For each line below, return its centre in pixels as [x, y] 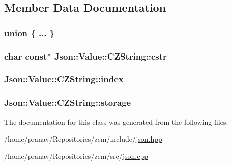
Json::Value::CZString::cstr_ [114, 56]
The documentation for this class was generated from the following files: [116, 121]
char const [26, 56]
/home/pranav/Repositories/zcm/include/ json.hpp [83, 139]
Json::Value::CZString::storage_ [71, 103]
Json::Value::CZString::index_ [67, 79]
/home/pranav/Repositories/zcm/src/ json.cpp [76, 156]
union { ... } [30, 32]
